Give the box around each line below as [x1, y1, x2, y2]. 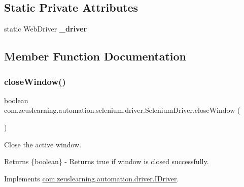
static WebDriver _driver [4, 23, 87, 34]
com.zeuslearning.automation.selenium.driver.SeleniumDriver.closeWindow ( [4, 105, 240, 115]
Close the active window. [4, 139, 82, 149]
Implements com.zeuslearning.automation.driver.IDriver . [4, 173, 179, 183]
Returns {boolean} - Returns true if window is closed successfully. [4, 156, 209, 167]
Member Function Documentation [4, 48, 187, 64]
